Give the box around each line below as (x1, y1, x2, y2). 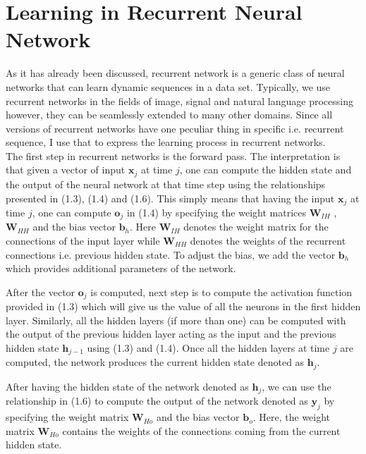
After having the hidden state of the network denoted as (6, 379, 249, 393)
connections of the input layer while (6, 233, 160, 248)
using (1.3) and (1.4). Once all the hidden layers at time (87, 340, 330, 355)
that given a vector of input (6, 162, 126, 177)
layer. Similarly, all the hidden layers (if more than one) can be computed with (6, 312, 346, 327)
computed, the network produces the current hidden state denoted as (6, 355, 305, 369)
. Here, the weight (252, 410, 331, 424)
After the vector (6, 284, 75, 299)
